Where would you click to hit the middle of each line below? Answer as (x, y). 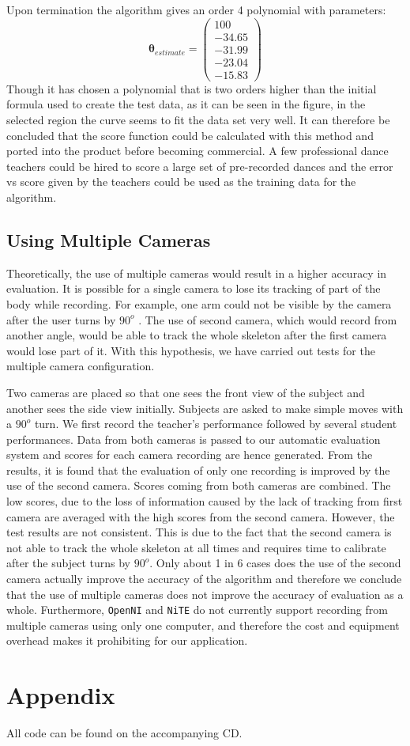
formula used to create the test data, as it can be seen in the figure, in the (186, 104)
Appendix (61, 695)
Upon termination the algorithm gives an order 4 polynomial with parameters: (196, 9)
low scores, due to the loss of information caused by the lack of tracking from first (205, 501)
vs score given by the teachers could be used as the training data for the (181, 182)
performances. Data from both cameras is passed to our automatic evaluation (194, 439)
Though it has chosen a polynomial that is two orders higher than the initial (192, 88)
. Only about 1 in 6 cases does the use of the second (275, 563)
